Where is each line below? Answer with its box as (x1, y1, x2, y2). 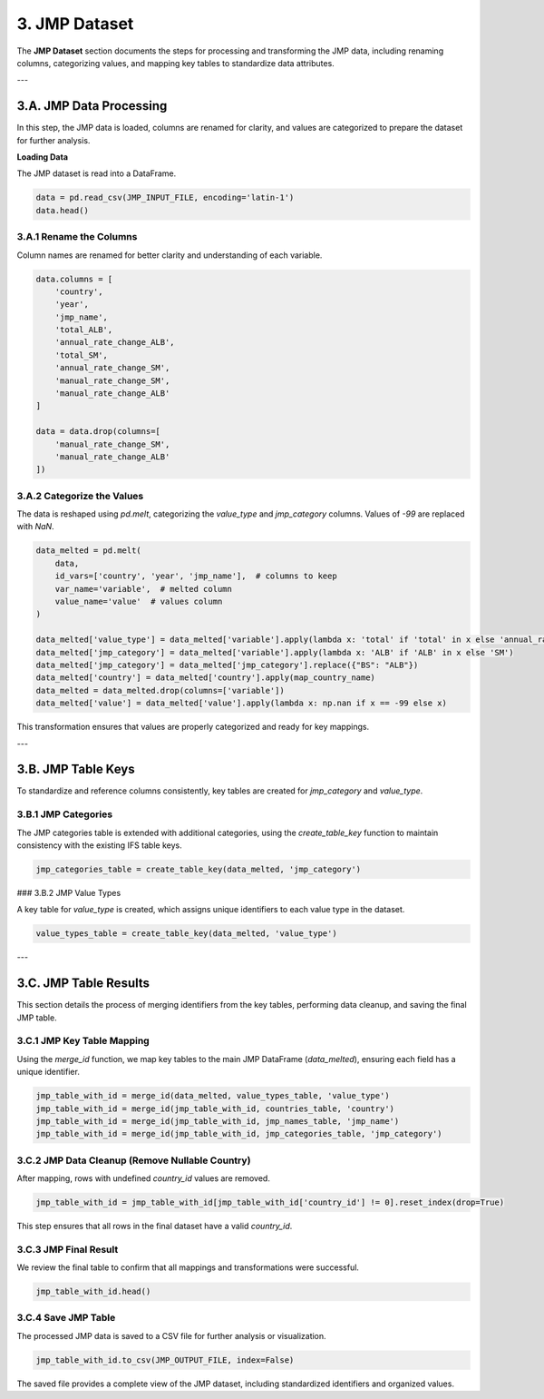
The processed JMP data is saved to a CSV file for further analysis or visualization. (16, 1330, 326, 1341)
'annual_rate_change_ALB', (54, 337, 176, 348)
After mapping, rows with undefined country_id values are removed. (16, 1173, 271, 1184)
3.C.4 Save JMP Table (16, 1312, 116, 1325)
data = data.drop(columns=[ (35, 427, 160, 437)
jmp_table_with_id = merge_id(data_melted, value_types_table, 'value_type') (35, 1090, 390, 1101)
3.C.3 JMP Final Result (16, 1243, 119, 1256)
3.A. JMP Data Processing (16, 98, 168, 113)
